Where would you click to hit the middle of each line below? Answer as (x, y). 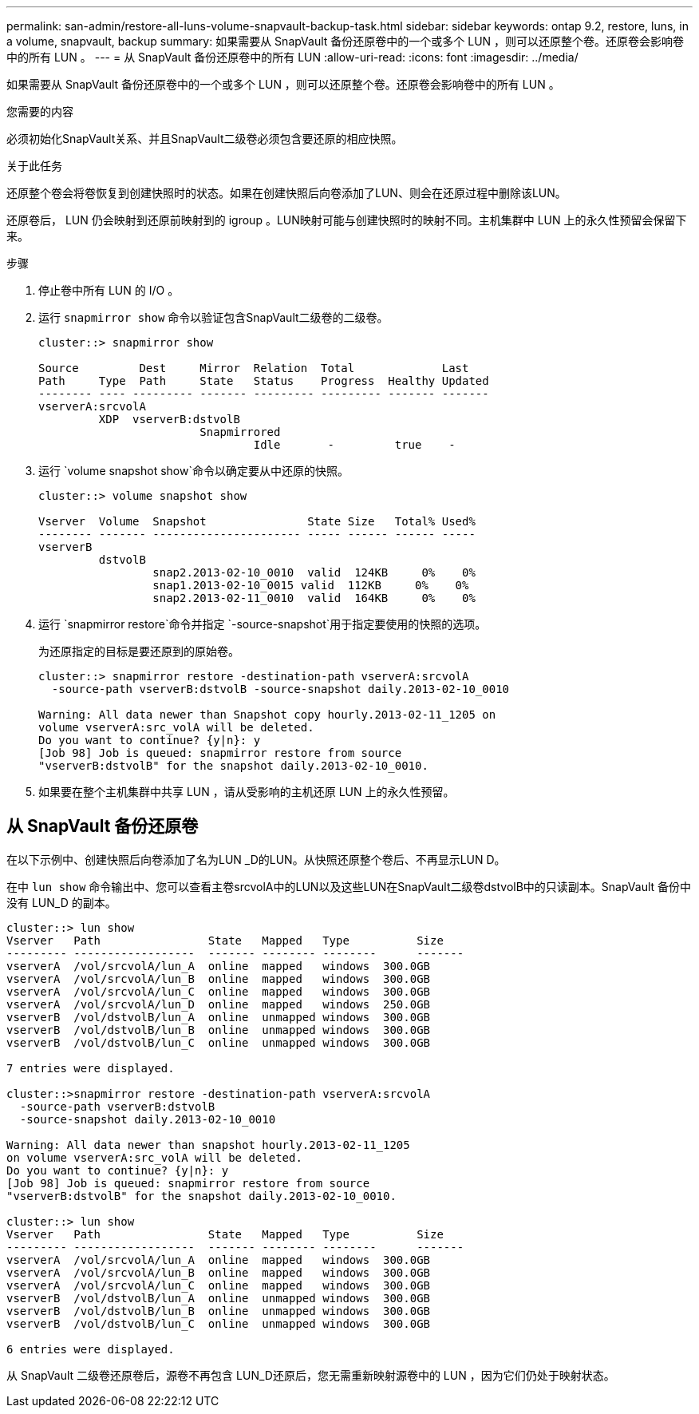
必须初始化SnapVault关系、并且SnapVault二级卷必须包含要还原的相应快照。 (205, 139)
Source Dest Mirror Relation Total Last (254, 368)
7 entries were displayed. (91, 1068)
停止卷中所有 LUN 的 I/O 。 (109, 290)
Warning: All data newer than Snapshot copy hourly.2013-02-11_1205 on (267, 715)
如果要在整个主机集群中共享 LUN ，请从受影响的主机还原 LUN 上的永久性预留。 (247, 792)
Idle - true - (354, 445)
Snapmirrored (240, 432)
